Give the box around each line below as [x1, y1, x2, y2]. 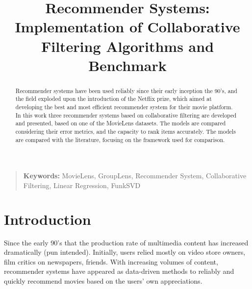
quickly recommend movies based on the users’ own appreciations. [4, 276, 202, 286]
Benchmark [88, 55, 167, 75]
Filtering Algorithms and [41, 36, 214, 56]
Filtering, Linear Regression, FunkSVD [23, 180, 141, 190]
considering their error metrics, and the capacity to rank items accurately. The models [15, 127, 236, 136]
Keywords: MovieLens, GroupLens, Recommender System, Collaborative [23, 170, 247, 181]
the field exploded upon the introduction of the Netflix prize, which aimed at [15, 95, 212, 103]
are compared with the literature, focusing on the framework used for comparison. [15, 135, 225, 144]
